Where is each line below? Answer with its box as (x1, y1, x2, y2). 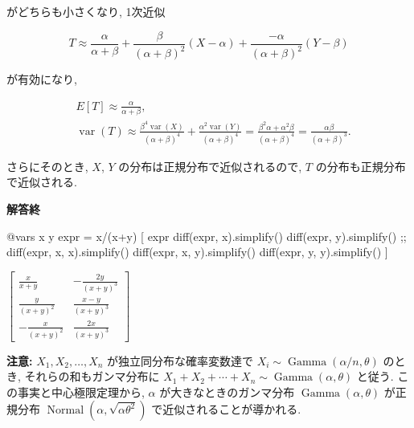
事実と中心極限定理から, (17, 383, 145, 400)
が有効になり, (6, 71, 77, 87)
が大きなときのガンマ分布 (159, 383, 295, 400)
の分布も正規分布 (315, 157, 406, 174)
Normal (47, 405, 84, 417)
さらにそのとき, (6, 157, 88, 174)
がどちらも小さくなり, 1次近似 (6, 3, 166, 19)
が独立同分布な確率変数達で (107, 352, 254, 369)
